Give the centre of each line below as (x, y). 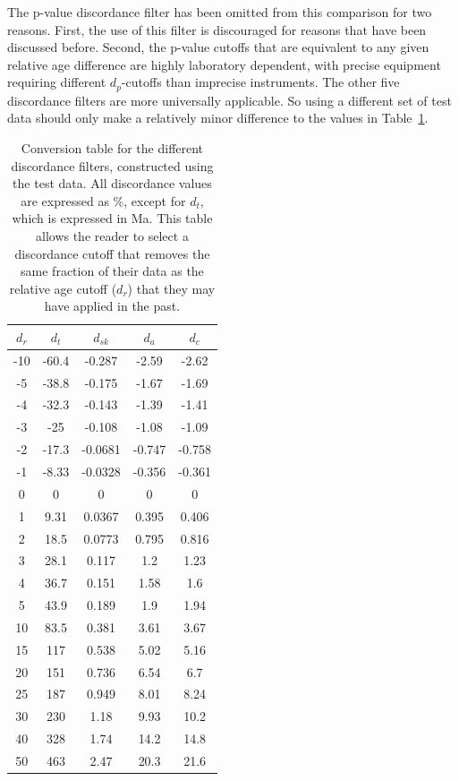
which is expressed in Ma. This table (112, 218)
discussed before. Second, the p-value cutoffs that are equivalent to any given (218, 47)
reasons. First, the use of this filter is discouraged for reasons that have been (217, 29)
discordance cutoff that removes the (112, 253)
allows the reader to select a (112, 235)
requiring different (57, 82)
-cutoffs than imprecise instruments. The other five (260, 82)
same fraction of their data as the (112, 271)
